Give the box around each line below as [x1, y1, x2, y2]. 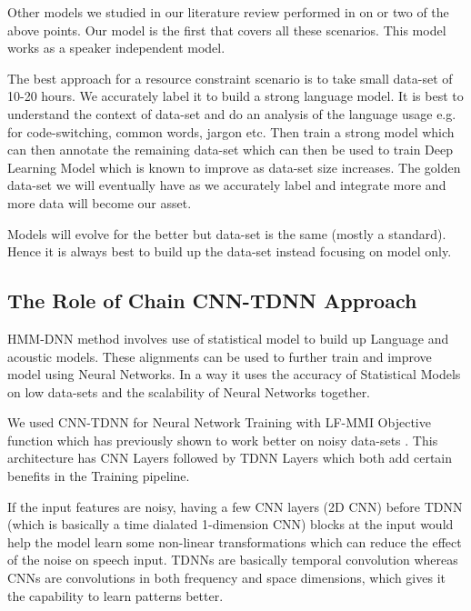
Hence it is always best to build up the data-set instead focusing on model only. [7, 242, 452, 261]
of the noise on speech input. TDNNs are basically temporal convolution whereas [7, 550, 458, 569]
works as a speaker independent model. [7, 38, 225, 57]
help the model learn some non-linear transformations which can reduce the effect [7, 532, 462, 551]
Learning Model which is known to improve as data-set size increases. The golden [7, 157, 461, 176]
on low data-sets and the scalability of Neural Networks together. [7, 382, 371, 401]
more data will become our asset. [7, 193, 192, 212]
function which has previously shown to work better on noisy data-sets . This [7, 430, 438, 449]
